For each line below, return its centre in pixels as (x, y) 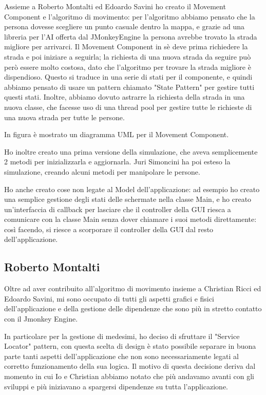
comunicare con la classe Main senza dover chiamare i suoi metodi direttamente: (130, 219)
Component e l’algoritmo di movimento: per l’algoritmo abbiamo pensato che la (130, 16)
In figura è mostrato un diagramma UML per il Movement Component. (117, 134)
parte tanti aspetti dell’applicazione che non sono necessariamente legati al (121, 356)
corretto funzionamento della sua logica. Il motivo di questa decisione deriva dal (130, 366)
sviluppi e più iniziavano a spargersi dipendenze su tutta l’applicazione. (116, 386)
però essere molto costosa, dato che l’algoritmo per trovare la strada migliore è (128, 67)
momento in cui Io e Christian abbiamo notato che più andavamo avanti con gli (129, 376)
